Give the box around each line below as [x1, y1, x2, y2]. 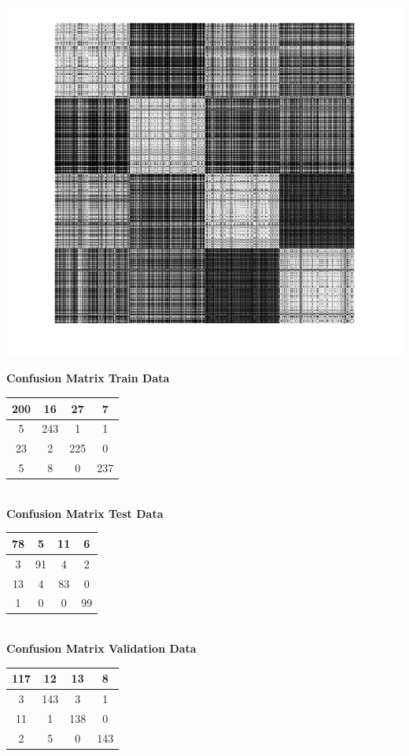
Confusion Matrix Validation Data [6, 640, 197, 657]
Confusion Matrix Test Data [6, 505, 164, 521]
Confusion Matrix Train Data [6, 370, 170, 386]
